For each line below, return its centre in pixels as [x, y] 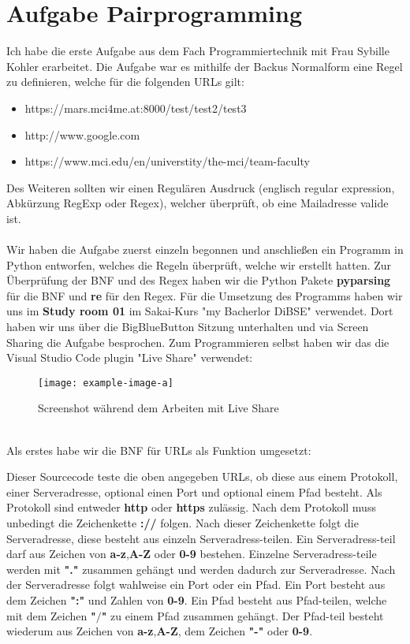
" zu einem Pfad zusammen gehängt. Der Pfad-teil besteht [242, 615]
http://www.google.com [82, 134]
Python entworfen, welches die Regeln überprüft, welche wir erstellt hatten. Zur [199, 264]
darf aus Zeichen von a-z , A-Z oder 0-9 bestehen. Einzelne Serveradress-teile [192, 554]
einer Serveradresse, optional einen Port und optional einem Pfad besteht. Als [194, 491]
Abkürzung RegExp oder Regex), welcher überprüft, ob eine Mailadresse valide [198, 203]
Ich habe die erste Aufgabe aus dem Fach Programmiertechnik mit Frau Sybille [198, 51]
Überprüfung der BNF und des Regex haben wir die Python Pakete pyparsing [199, 280]
